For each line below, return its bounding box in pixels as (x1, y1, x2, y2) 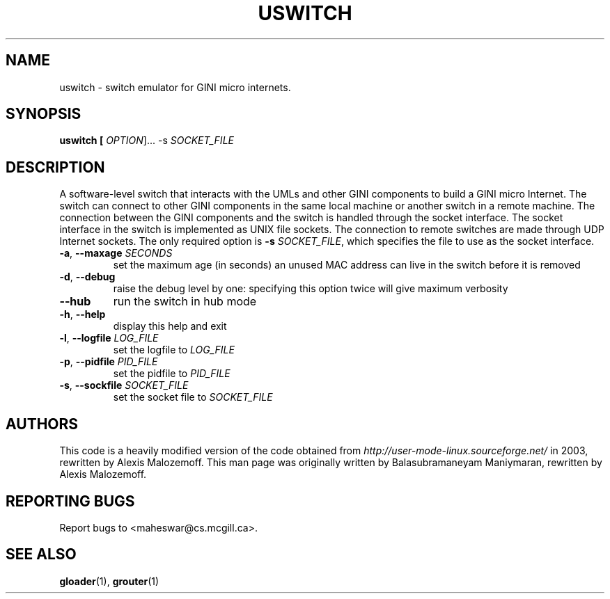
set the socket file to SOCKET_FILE (113, 391, 273, 404)
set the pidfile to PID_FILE (113, 367, 230, 380)
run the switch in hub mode (113, 294, 257, 309)
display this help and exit (113, 320, 227, 333)
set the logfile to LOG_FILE (113, 344, 235, 356)
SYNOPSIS (6, 105, 81, 123)
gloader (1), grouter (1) (59, 575, 159, 587)
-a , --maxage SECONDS (59, 247, 173, 259)
